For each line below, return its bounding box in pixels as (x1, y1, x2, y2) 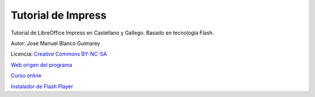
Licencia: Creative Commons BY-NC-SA (10, 50, 107, 58)
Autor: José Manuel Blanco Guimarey (10, 40, 100, 47)
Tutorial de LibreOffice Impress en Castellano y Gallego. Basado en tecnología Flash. (10, 29, 214, 36)
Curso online (10, 72, 42, 79)
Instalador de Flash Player (10, 82, 73, 90)
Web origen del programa (10, 61, 72, 68)
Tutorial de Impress (10, 9, 107, 22)
